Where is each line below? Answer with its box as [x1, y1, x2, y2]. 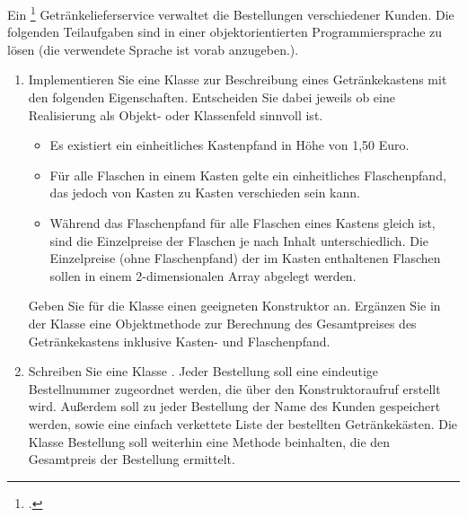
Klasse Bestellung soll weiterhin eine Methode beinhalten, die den [28, 432, 391, 451]
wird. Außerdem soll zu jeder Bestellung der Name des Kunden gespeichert [28, 397, 441, 416]
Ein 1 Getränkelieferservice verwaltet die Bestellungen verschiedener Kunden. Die [7, 3, 454, 23]
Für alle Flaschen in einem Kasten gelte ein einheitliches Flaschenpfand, [49, 165, 446, 184]
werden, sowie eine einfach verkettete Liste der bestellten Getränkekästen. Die [28, 414, 458, 433]
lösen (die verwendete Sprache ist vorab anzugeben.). [7, 39, 299, 58]
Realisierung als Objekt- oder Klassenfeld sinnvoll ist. [28, 105, 323, 124]
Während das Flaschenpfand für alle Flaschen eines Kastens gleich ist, [49, 214, 436, 232]
